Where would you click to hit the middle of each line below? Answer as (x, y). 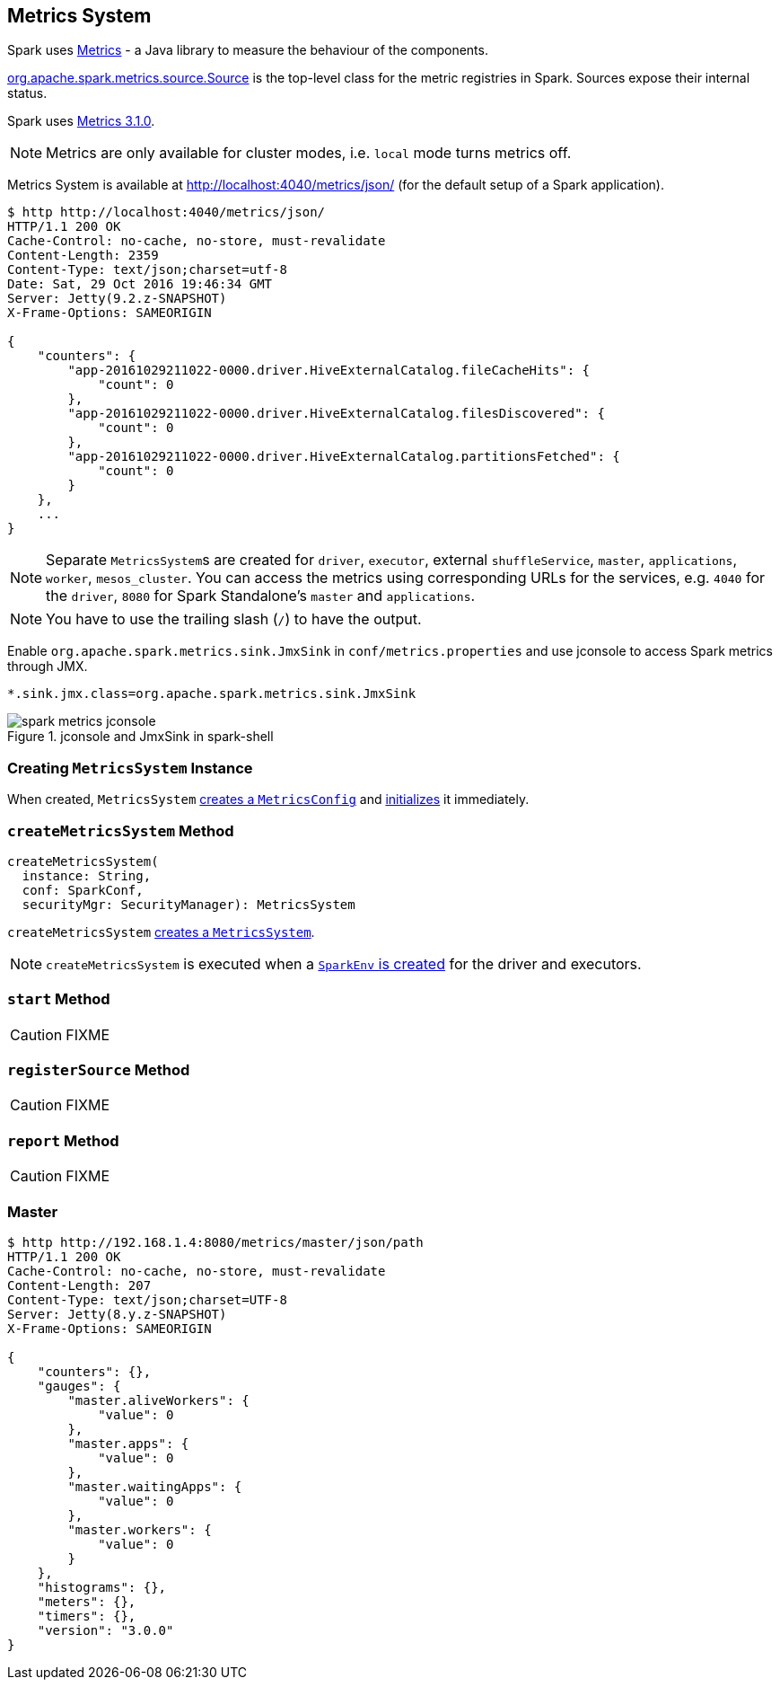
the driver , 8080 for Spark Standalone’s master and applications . (261, 596)
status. (27, 93)
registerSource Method (99, 1070)
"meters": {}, (87, 1601)
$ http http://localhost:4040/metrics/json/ (167, 212)
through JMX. (48, 667)
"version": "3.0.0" (105, 1630)
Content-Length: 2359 (83, 256)
